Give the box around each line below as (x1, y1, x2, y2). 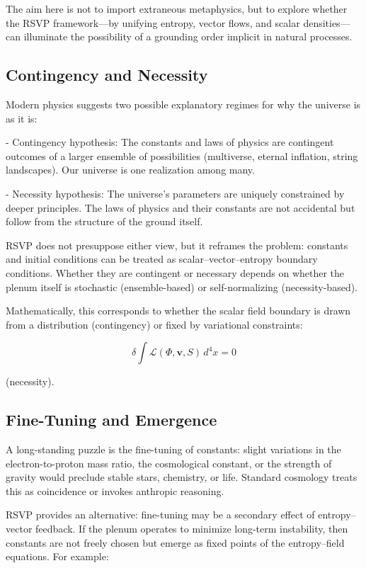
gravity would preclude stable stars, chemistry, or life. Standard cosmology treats (6, 470, 358, 484)
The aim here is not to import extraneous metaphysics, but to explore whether (6, 1, 348, 16)
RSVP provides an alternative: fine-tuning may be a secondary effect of (6, 507, 315, 522)
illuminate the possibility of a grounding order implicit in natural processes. (23, 29, 353, 44)
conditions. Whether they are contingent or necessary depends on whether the (6, 265, 345, 280)
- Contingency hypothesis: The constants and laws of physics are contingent (6, 135, 334, 149)
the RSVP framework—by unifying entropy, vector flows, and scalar (6, 15, 300, 30)
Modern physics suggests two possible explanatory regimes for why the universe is (6, 96, 361, 111)
